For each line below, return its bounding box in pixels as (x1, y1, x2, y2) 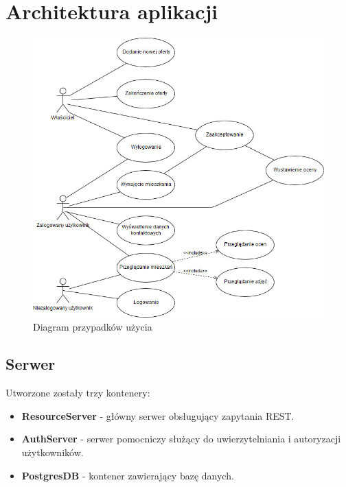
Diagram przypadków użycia (33, 320, 152, 334)
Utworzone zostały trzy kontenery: (5, 385, 150, 400)
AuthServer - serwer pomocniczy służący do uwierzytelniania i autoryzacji (21, 431, 341, 446)
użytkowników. (21, 445, 84, 459)
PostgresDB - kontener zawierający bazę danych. (21, 468, 234, 482)
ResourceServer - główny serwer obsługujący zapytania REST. (21, 408, 295, 423)
